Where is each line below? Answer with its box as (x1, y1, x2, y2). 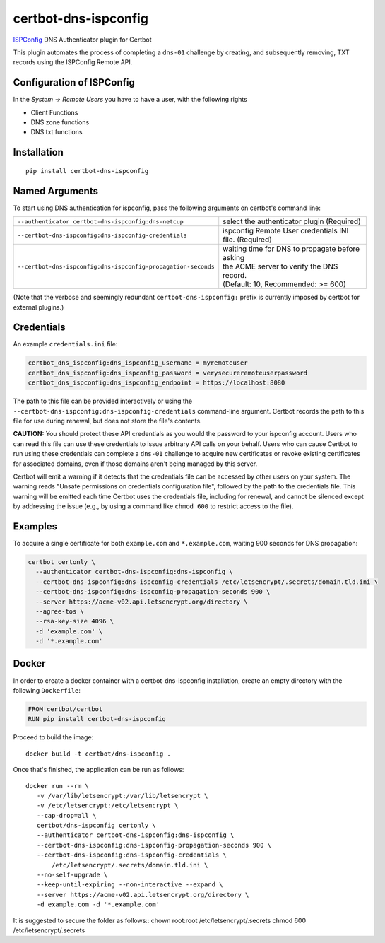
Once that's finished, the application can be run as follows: (13, 766, 184, 774)
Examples (13, 520, 58, 532)
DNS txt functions (30, 128, 83, 136)
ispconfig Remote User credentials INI (223, 226, 349, 236)
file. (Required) (223, 235, 272, 245)
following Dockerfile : (13, 686, 81, 694)
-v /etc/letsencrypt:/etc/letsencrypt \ (36, 802, 179, 809)
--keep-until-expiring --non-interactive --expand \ (36, 881, 223, 889)
